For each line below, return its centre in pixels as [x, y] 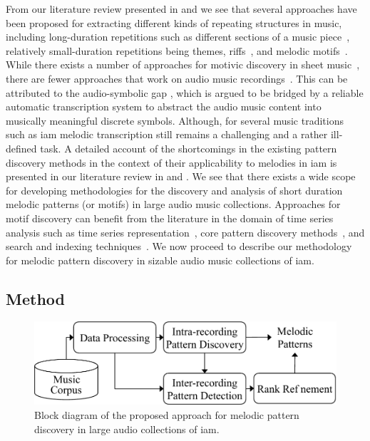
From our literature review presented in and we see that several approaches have [181, 9]
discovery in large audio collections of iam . [127, 429]
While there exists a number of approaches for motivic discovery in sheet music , [183, 64]
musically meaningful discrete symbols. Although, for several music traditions [175, 120]
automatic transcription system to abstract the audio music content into [164, 107]
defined [21, 148]
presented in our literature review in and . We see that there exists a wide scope [181, 176]
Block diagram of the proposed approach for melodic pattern [167, 414]
